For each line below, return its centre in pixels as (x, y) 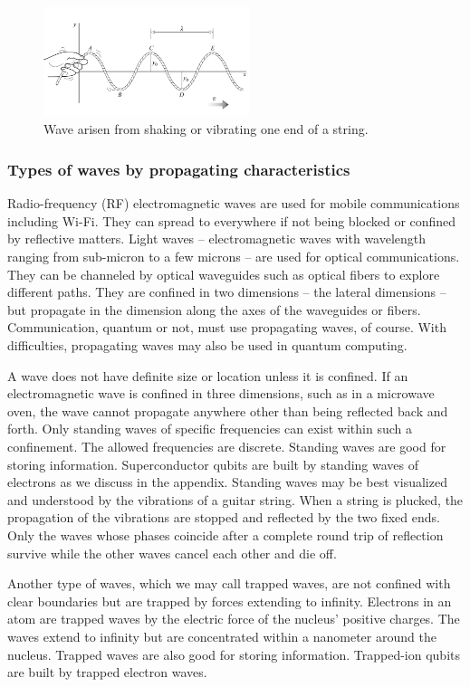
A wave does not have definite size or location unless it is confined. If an (208, 375)
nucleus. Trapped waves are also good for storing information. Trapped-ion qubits (234, 654)
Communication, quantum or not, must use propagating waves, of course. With (227, 327)
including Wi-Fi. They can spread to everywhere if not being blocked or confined (232, 220)
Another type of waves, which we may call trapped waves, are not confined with (229, 583)
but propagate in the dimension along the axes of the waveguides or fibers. (214, 309)
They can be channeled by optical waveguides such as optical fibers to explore (224, 274)
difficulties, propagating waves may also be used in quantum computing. (207, 345)
